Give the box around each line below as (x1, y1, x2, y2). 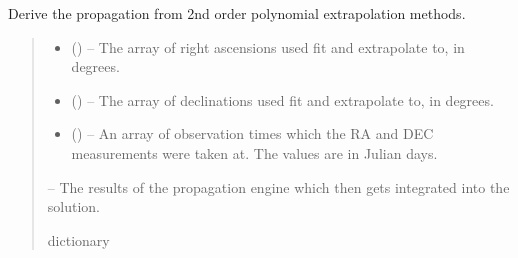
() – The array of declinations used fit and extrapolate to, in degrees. (71, 89, 494, 110)
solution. (47, 196, 101, 217)
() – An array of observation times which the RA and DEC (71, 123, 434, 144)
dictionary (47, 229, 110, 250)
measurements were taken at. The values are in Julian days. (71, 142, 438, 163)
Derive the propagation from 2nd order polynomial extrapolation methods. (8, 3, 466, 23)
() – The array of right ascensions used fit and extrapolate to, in (71, 36, 465, 57)
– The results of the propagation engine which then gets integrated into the (47, 176, 510, 197)
